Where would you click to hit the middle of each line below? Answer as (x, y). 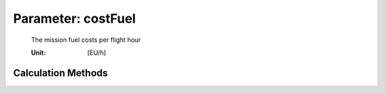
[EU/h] (97, 53)
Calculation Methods (61, 73)
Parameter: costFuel (75, 18)
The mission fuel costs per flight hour (86, 40)
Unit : (38, 53)
